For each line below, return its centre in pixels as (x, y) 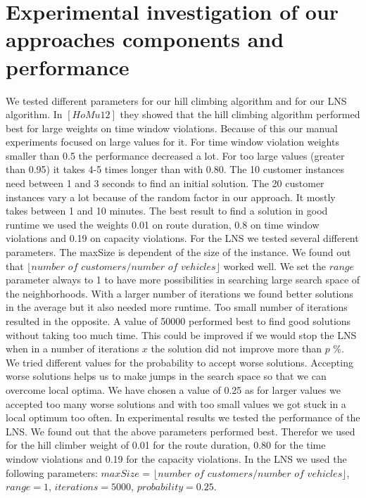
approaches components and (145, 39)
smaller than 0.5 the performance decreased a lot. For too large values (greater (175, 155)
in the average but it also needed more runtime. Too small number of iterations (177, 307)
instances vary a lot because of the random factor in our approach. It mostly (171, 197)
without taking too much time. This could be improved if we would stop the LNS (181, 334)
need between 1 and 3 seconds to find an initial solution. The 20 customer (165, 183)
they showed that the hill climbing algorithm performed (240, 114)
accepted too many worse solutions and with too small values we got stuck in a (176, 403)
